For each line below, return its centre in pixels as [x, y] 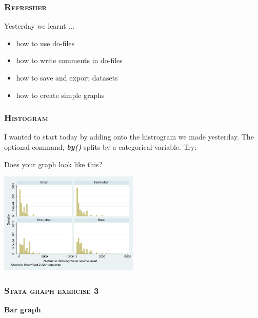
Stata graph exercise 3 [52, 290]
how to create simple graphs [60, 95]
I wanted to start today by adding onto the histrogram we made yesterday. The [129, 137]
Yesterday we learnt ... [39, 26]
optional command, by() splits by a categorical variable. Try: [101, 147]
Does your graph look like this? [53, 164]
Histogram [26, 118]
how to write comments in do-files [69, 60]
